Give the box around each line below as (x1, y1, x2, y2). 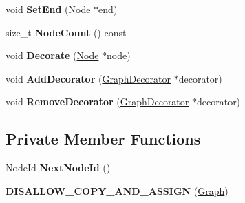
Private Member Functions (6, 128, 201, 149)
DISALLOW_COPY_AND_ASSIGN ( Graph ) (6, 183, 228, 197)
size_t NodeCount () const (6, 25, 127, 39)
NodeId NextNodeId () (6, 160, 111, 175)
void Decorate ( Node (6, 48, 99, 63)
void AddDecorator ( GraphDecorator (6, 71, 171, 85)
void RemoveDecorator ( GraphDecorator (6, 94, 189, 109)
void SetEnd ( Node (6, 2, 91, 16)
